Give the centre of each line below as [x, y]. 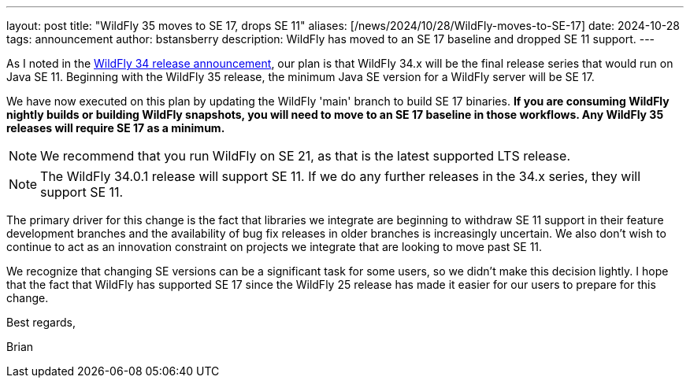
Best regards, [41, 322]
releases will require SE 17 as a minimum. [116, 128]
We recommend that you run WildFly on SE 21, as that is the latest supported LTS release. [305, 156]
